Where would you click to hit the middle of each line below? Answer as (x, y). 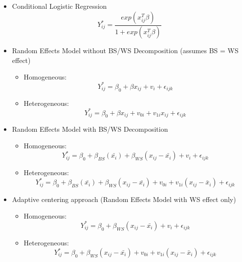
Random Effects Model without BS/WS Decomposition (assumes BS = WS (125, 50)
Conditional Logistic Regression (59, 6)
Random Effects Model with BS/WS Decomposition (90, 129)
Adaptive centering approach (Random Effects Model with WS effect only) (124, 199)
